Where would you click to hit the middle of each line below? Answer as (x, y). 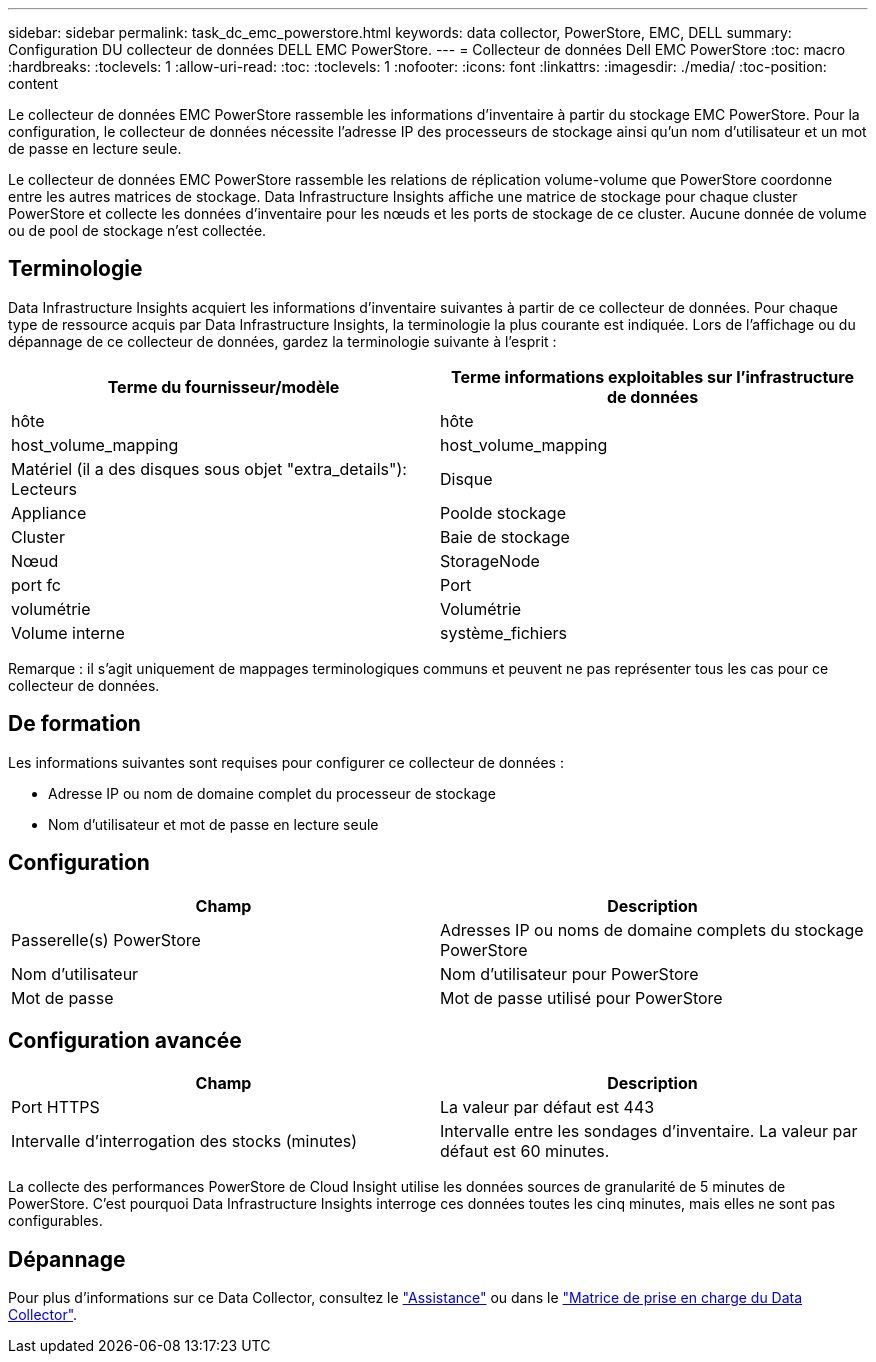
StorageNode (490, 560)
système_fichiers (503, 632)
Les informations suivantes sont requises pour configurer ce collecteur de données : (286, 762)
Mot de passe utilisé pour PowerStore (581, 997)
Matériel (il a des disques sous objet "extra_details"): (209, 468)
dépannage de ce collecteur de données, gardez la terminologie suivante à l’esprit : (282, 341)
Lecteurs (44, 488)
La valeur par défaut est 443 (547, 1107)
